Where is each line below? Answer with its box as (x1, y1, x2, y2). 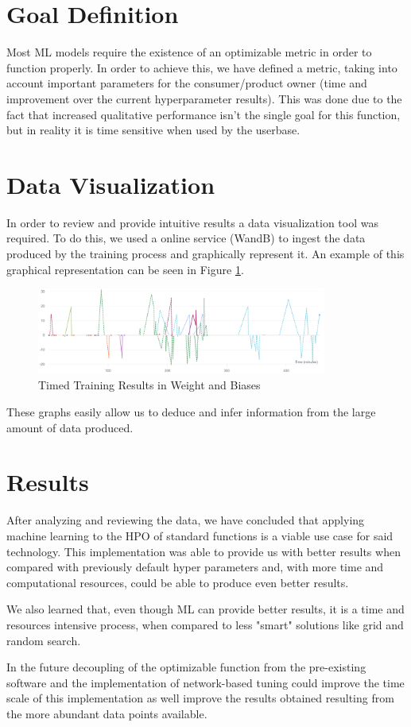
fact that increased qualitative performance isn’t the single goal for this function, (6, 106, 401, 122)
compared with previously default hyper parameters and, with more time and (6, 559, 384, 575)
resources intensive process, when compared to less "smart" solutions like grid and (6, 616, 404, 632)
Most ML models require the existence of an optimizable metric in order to (6, 44, 372, 60)
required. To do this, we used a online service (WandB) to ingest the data (6, 230, 366, 246)
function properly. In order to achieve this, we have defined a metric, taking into (6, 59, 397, 75)
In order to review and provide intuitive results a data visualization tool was (6, 214, 378, 230)
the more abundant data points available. (6, 705, 207, 721)
